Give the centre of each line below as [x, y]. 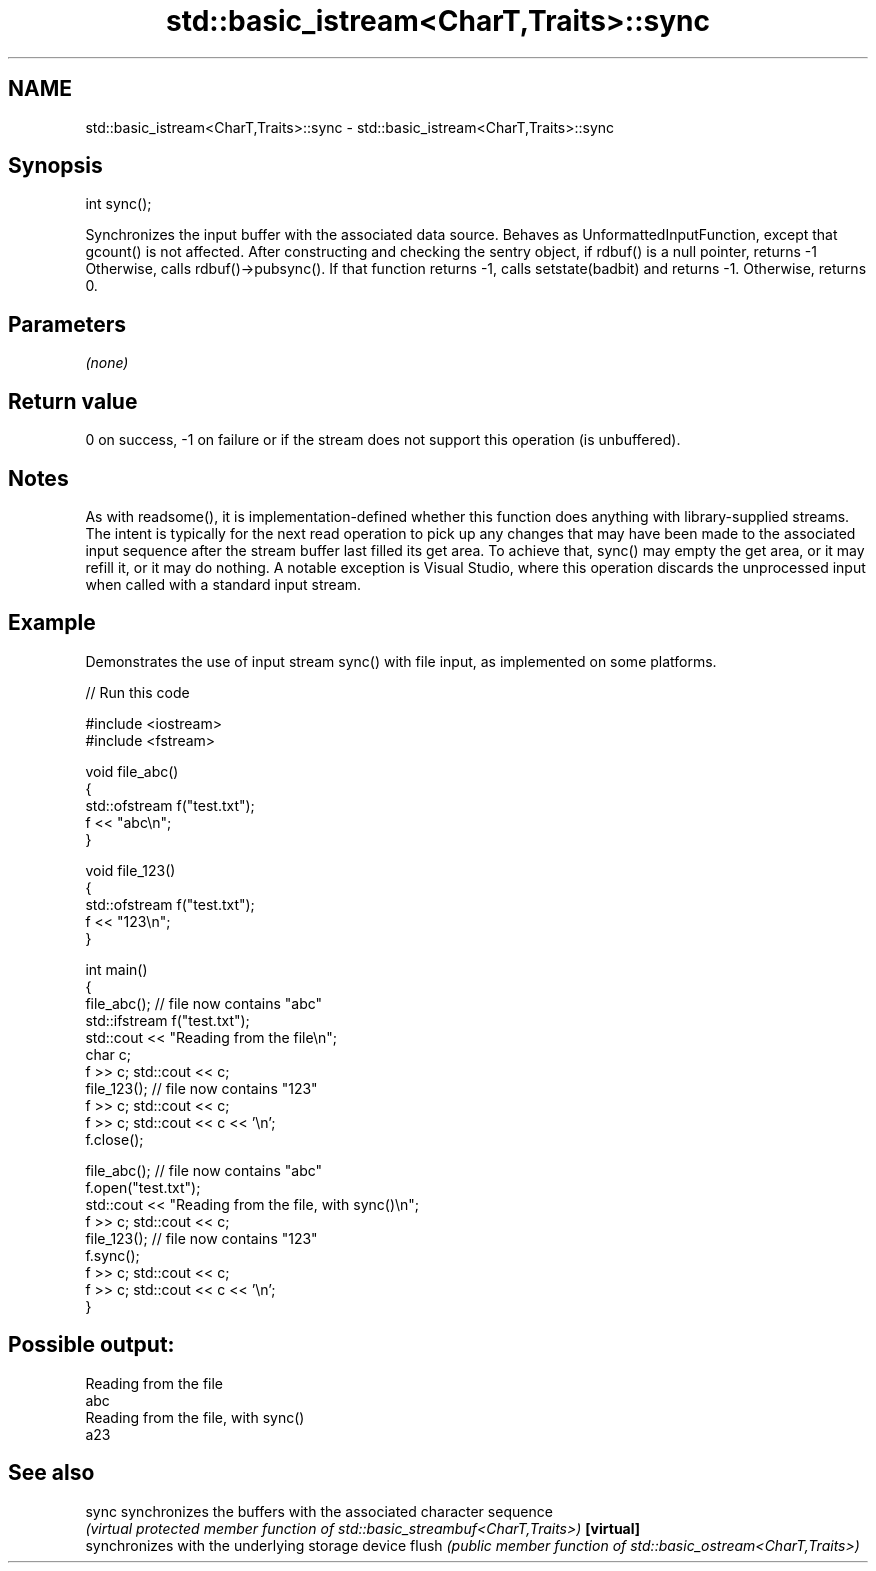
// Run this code [137, 692]
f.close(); [114, 1139]
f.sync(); [112, 1255]
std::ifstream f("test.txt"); [167, 1020]
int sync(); [118, 204]
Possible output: [91, 1345]
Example [52, 623]
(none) [107, 363]
